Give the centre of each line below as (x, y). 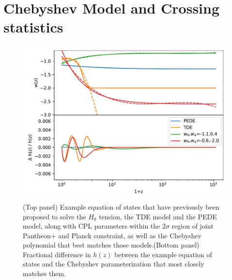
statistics (33, 27)
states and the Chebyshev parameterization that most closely (114, 264)
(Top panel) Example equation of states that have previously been (121, 206)
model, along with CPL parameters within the (92, 226)
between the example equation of (163, 254)
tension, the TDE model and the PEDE (158, 216)
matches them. (45, 273)
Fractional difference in (57, 254)
